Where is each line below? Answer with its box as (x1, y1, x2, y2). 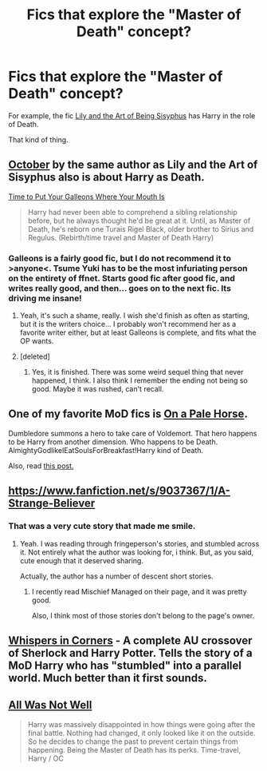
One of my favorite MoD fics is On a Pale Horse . (8, 407, 249, 421)
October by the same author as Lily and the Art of (8, 158, 258, 172)
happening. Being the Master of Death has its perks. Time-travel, (27, 745, 241, 754)
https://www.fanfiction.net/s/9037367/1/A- (8, 484, 231, 498)
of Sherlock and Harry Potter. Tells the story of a (8, 646, 253, 660)
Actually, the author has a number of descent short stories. (19, 571, 214, 581)
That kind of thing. (8, 134, 69, 145)
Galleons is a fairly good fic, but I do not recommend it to (8, 252, 231, 264)
